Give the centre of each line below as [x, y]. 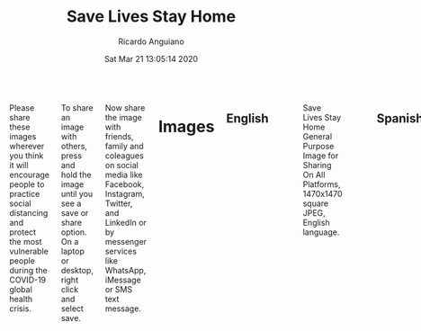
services [121, 251]
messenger [125, 241]
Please [22, 107]
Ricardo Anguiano [151, 41]
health [21, 299]
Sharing [317, 165]
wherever [27, 146]
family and [124, 146]
